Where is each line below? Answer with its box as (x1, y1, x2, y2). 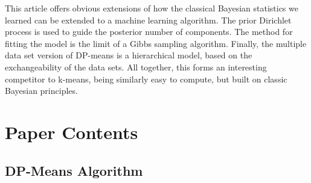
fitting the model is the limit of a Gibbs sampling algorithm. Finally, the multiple (5, 37, 307, 49)
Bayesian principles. (5, 84, 78, 97)
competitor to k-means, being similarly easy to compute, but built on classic (5, 72, 287, 85)
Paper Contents (5, 119, 138, 144)
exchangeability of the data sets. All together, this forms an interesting (5, 60, 267, 73)
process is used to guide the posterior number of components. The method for (5, 25, 293, 38)
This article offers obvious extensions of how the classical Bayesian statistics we (5, 2, 298, 14)
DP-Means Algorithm (5, 161, 143, 179)
